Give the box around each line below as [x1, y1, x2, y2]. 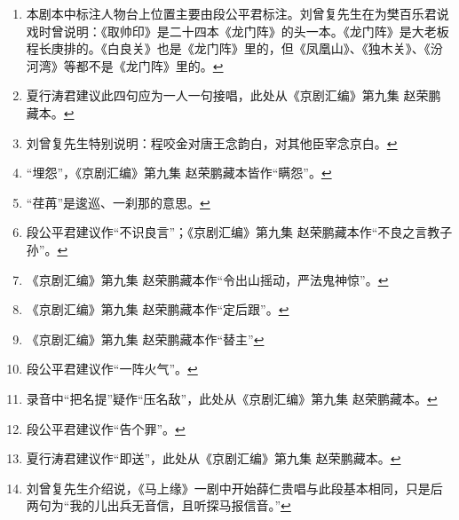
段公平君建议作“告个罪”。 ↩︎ [26, 419, 186, 437]
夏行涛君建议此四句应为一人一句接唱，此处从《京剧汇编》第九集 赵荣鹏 [26, 86, 441, 105]
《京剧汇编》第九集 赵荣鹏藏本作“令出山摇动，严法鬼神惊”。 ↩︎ [26, 270, 389, 288]
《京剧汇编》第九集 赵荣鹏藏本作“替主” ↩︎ [26, 329, 265, 348]
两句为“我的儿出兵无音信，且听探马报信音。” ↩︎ [26, 496, 291, 515]
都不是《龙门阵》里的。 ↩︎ [75, 56, 224, 75]
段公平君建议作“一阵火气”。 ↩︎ [26, 359, 198, 378]
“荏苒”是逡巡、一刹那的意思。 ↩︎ [26, 193, 210, 211]
